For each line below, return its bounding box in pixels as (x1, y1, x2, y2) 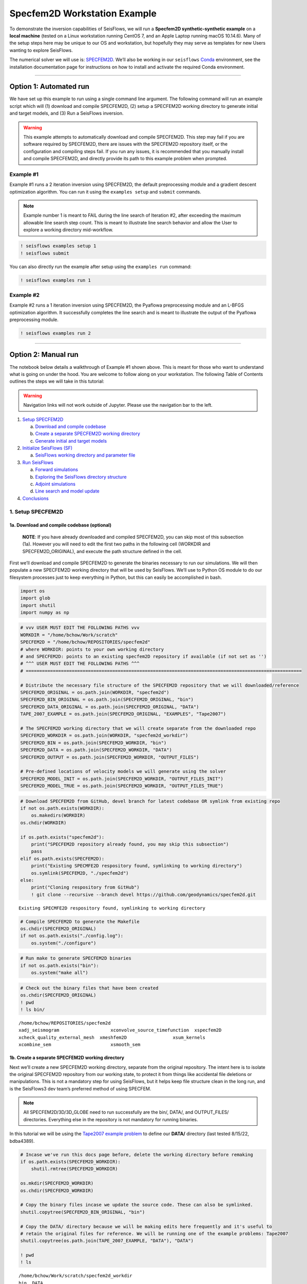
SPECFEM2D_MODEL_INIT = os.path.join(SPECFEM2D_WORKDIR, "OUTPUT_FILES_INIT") (20, 776, 223, 782)
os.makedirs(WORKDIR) (31, 813, 86, 819)
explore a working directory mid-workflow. (23, 226, 113, 233)
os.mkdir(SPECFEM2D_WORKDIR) (20, 1180, 94, 1186)
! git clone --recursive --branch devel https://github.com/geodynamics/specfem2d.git (31, 892, 256, 897)
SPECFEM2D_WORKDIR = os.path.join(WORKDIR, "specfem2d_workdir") (20, 732, 188, 739)
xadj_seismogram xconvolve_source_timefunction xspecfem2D (18, 1027, 222, 1033)
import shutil (20, 602, 56, 608)
